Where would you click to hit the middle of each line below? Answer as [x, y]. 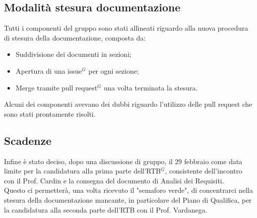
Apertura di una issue [49, 70]
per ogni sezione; [114, 70]
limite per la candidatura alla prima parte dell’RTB [82, 171]
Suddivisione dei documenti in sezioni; [73, 54]
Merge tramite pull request [57, 87]
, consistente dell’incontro [204, 171]
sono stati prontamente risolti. [50, 113]
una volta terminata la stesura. [151, 87]
